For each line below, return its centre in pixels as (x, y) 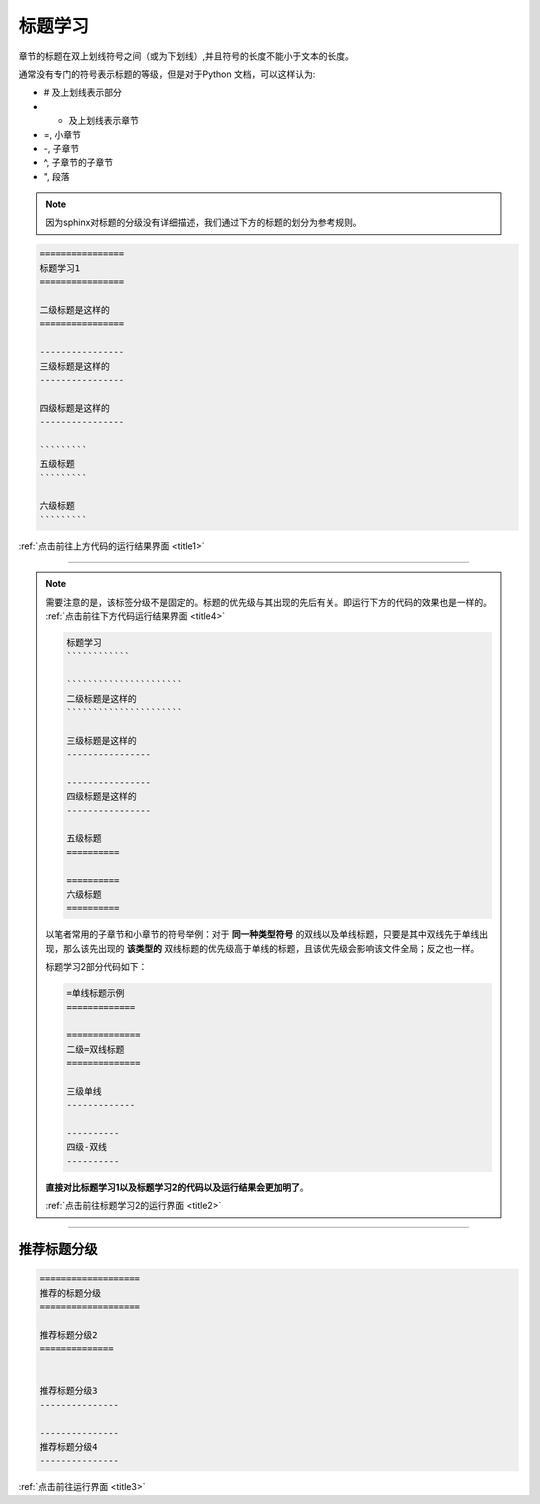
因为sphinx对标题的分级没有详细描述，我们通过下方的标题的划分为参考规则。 (203, 222)
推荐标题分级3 (69, 1391)
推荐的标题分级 (70, 1293)
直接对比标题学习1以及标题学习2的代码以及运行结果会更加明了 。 (177, 1187)
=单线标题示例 (95, 993)
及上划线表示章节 (103, 121)
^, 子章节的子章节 (78, 162)
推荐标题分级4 (69, 1446)
